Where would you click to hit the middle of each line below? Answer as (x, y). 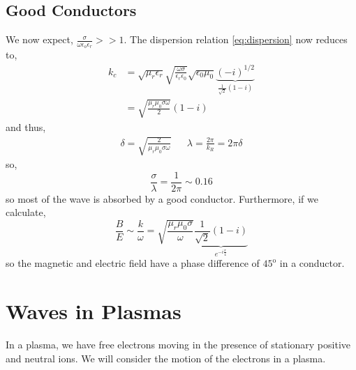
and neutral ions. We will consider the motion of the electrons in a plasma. (166, 358)
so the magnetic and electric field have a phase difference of (133, 263)
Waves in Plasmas (94, 311)
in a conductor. (312, 263)
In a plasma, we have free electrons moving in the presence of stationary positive (178, 345)
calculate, (26, 212)
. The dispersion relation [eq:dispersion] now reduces (236, 39)
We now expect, (39, 39)
